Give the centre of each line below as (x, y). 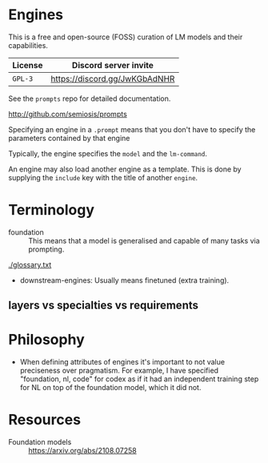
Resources (45, 420)
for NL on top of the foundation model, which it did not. (110, 388)
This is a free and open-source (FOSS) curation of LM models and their (126, 37)
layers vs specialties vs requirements (103, 306)
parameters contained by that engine (69, 138)
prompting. (46, 249)
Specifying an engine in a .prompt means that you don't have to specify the (132, 129)
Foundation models (40, 442)
